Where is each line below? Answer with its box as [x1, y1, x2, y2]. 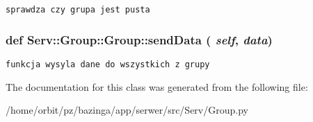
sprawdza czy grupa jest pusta [6, 5, 150, 15]
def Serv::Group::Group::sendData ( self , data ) [6, 31, 273, 48]
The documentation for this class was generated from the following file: [6, 79, 308, 94]
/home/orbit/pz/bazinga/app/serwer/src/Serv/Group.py [6, 103, 248, 117]
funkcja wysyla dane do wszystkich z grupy [6, 59, 210, 69]
